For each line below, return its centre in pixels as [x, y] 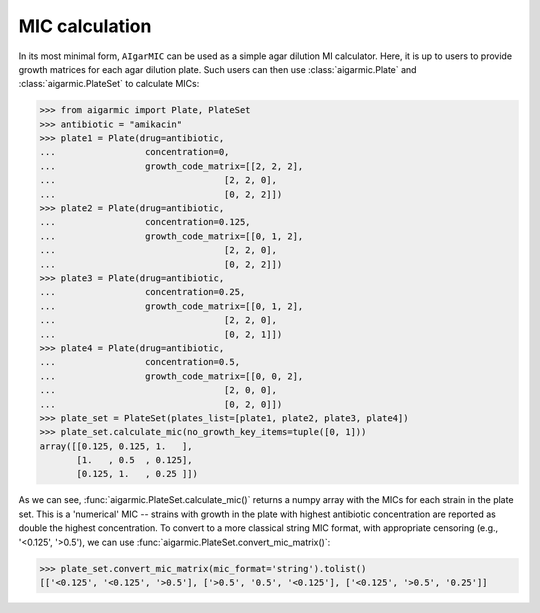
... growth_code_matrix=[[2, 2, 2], [171, 166]
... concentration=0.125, [145, 222]
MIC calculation [85, 26]
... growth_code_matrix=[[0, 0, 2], [171, 376]
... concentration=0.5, [139, 362]
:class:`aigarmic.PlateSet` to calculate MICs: [109, 84]
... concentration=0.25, [142, 292]
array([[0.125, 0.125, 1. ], [116, 446]
